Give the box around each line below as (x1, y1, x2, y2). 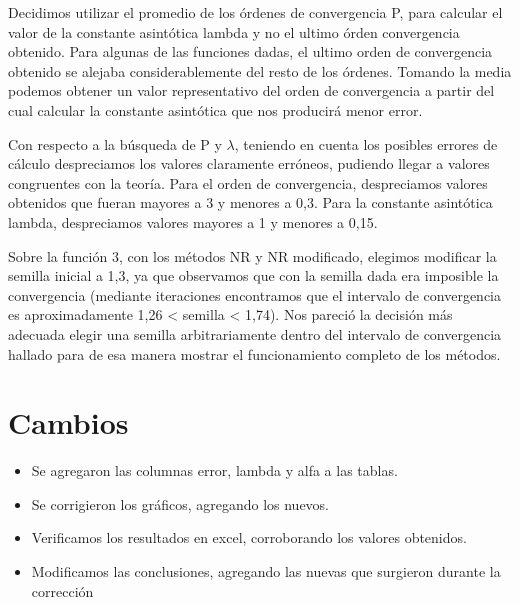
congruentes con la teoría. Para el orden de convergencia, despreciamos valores (8, 172, 488, 193)
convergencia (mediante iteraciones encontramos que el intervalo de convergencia (8, 284, 502, 305)
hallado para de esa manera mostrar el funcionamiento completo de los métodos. (8, 343, 501, 364)
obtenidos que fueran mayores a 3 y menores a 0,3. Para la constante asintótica (8, 192, 493, 213)
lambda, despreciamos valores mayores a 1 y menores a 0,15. (8, 211, 378, 232)
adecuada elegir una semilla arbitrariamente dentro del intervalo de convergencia (8, 323, 502, 344)
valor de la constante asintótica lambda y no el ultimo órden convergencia (8, 21, 460, 42)
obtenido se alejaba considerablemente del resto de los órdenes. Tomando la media (8, 60, 512, 81)
